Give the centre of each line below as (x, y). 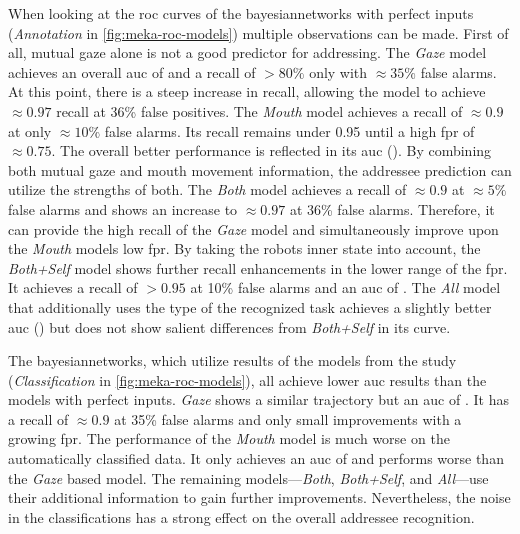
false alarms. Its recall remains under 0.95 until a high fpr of (289, 130)
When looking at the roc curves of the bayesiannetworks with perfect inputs (241, 13)
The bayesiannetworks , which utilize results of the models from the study (232, 360)
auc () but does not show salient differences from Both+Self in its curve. (229, 326)
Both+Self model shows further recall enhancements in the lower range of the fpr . (258, 267)
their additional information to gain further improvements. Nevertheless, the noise (259, 497)
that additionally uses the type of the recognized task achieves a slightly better (250, 306)
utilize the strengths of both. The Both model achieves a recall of (207, 189)
